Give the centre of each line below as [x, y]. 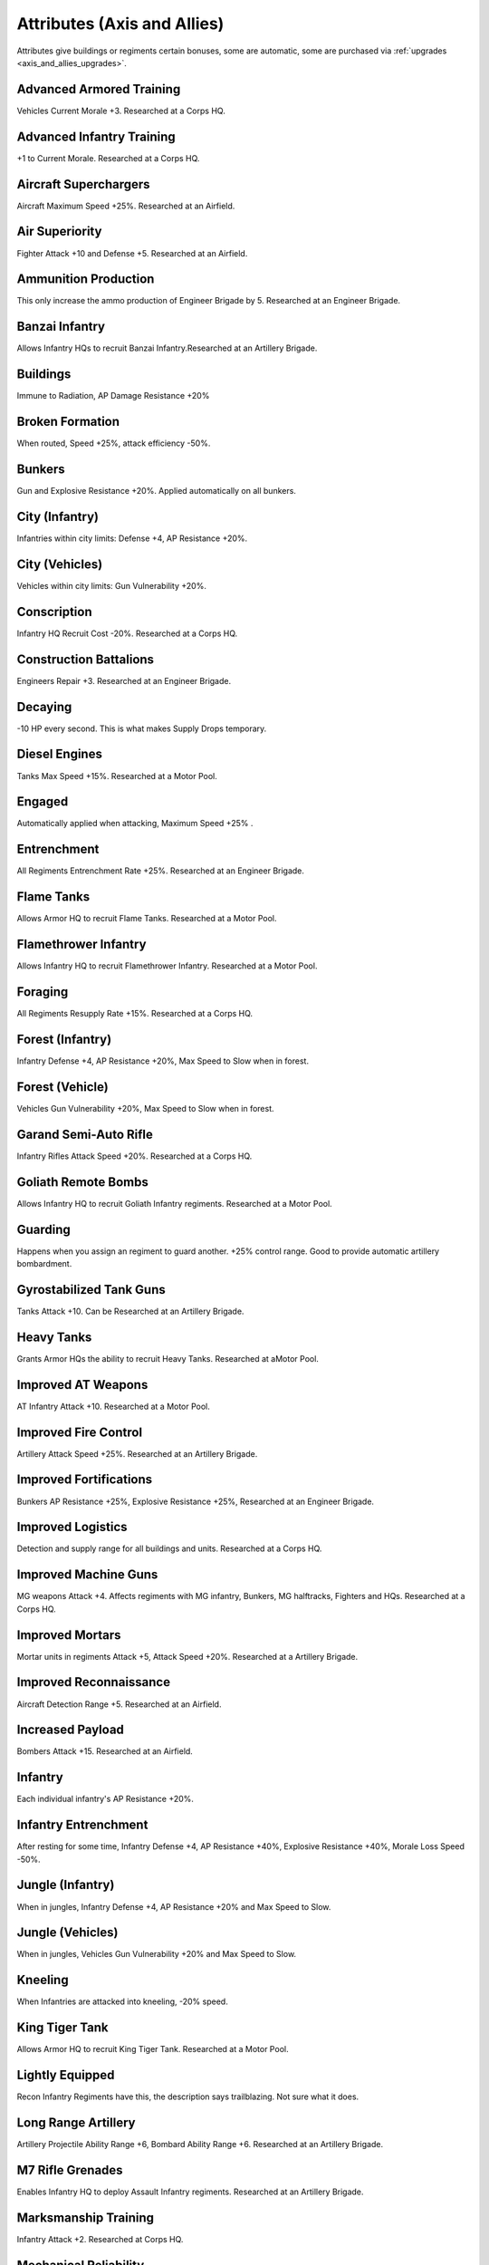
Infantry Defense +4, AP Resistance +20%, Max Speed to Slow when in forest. [163, 1061]
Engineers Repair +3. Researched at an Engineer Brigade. [124, 680]
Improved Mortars [69, 1635]
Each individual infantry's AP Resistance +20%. [105, 1799]
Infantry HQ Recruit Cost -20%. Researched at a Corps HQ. [127, 633]
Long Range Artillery [76, 2122]
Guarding [44, 1229]
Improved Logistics [72, 1527]
